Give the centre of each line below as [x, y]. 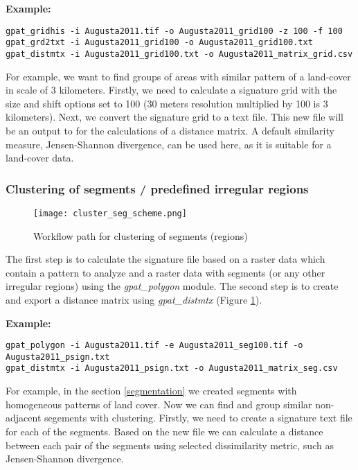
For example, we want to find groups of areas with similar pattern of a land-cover [178, 76]
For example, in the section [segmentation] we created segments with [151, 391]
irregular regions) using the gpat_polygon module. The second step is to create [172, 286]
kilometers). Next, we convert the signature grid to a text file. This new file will [175, 117]
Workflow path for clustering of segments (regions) [141, 235]
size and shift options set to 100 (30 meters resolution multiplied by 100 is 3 [167, 103]
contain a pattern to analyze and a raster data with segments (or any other [165, 272]
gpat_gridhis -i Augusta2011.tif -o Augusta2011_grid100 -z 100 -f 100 [174, 31]
